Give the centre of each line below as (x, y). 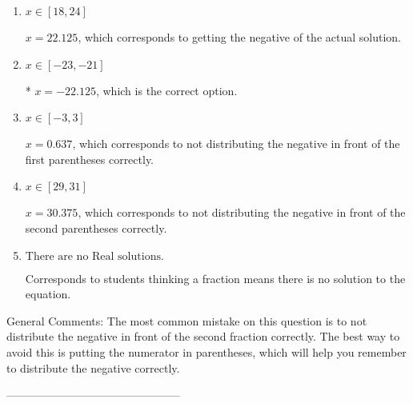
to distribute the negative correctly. (93, 367)
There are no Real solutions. (94, 256)
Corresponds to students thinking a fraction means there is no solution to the (215, 278)
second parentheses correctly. (96, 227)
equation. (48, 294)
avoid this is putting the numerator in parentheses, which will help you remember (206, 351)
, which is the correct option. (166, 90)
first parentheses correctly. (90, 159)
